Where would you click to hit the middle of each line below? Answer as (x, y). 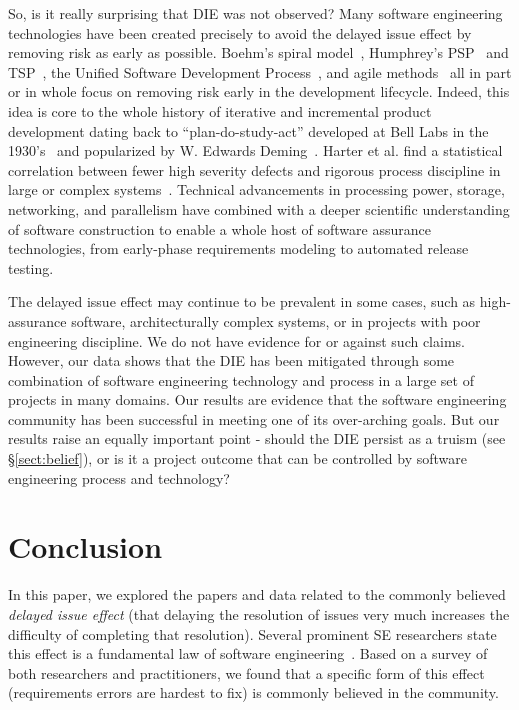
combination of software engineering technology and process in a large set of (241, 379)
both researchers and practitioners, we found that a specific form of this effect (246, 672)
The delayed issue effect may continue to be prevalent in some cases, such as (242, 301)
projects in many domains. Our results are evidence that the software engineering (257, 399)
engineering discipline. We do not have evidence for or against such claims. (236, 340)
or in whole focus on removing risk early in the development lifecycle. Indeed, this (259, 91)
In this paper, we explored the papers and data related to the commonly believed (257, 594)
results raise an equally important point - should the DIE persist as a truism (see (257, 438)
